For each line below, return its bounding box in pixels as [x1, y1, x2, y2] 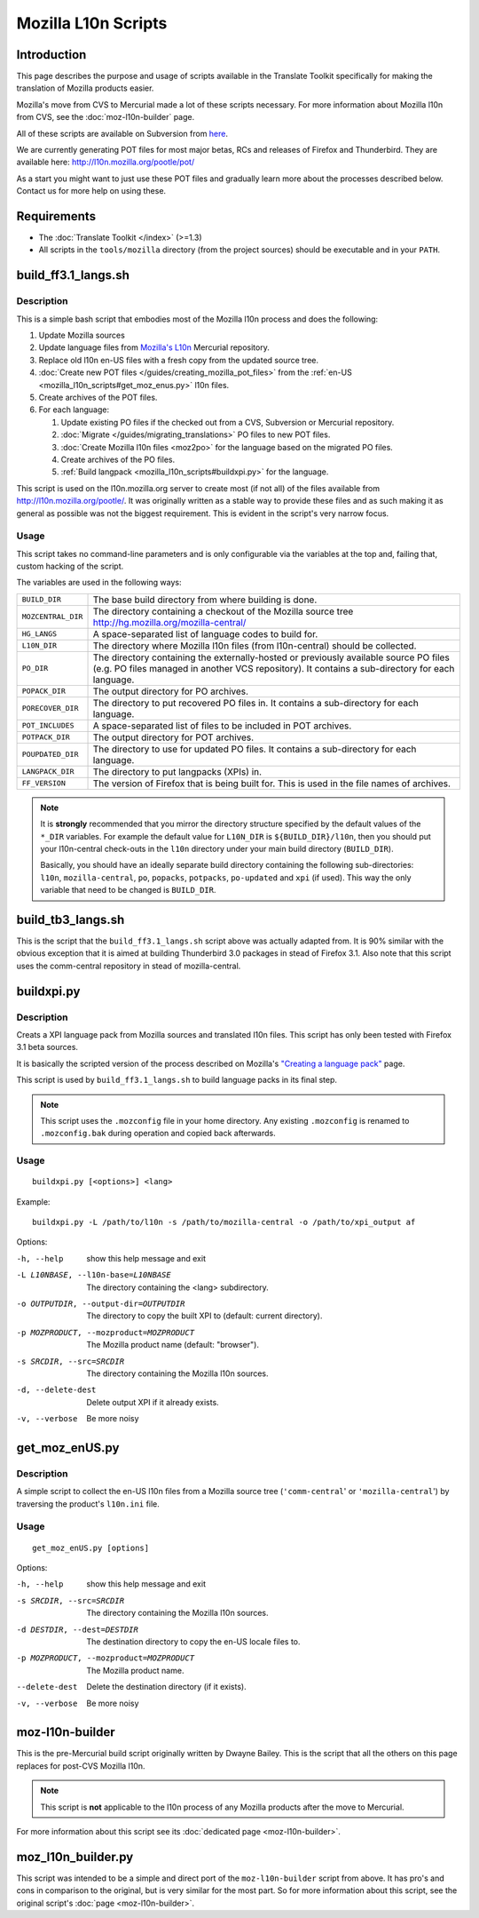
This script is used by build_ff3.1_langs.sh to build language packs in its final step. [16, 1075, 337, 1086]
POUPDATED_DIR [21, 750, 79, 760]
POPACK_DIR [21, 687, 67, 696]
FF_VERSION [21, 778, 67, 788]
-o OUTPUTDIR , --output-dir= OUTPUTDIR [16, 1299, 185, 1309]
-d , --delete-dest [16, 1385, 97, 1395]
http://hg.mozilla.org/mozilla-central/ [92, 616, 247, 628]
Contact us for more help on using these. [16, 186, 167, 196]
